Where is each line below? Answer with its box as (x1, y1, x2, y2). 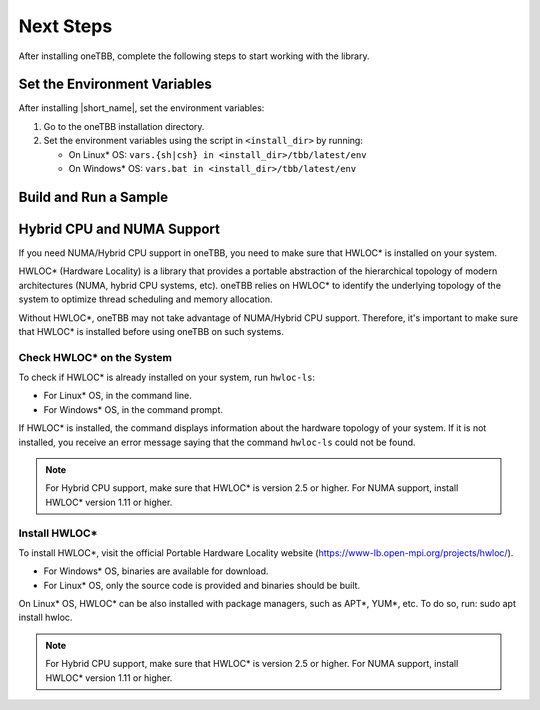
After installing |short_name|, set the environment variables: (18, 102, 265, 114)
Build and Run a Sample (18, 188, 169, 205)
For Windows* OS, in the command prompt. (43, 403, 224, 415)
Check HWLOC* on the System (18, 350, 172, 364)
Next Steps (18, 15, 113, 37)
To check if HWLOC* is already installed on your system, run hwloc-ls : (18, 371, 315, 384)
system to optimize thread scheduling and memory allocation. (18, 293, 273, 305)
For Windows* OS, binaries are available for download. (43, 565, 269, 577)
